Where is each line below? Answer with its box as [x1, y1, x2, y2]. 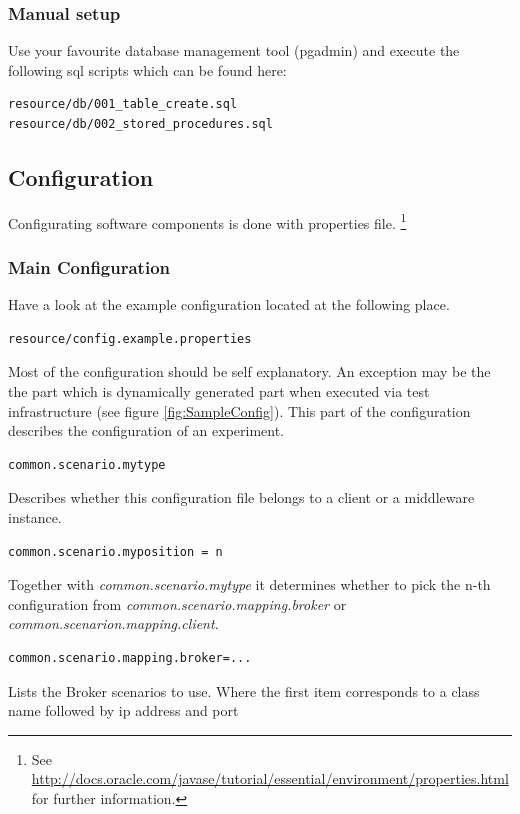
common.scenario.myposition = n [8, 544, 223, 559]
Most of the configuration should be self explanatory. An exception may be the [8, 361, 491, 382]
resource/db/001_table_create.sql [8, 97, 238, 112]
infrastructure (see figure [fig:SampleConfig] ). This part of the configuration [8, 400, 471, 421]
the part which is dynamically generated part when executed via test [8, 381, 430, 402]
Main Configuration [8, 254, 171, 279]
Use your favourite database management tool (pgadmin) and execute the [8, 40, 460, 61]
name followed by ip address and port [8, 700, 239, 721]
